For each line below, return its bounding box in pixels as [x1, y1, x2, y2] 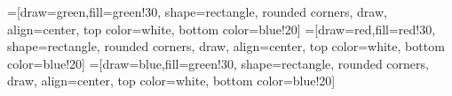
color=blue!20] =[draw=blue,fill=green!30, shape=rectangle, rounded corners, [7, 54, 429, 72]
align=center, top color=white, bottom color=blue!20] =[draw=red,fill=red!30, [7, 19, 436, 38]
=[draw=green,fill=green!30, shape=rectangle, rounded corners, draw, [7, 3, 387, 20]
